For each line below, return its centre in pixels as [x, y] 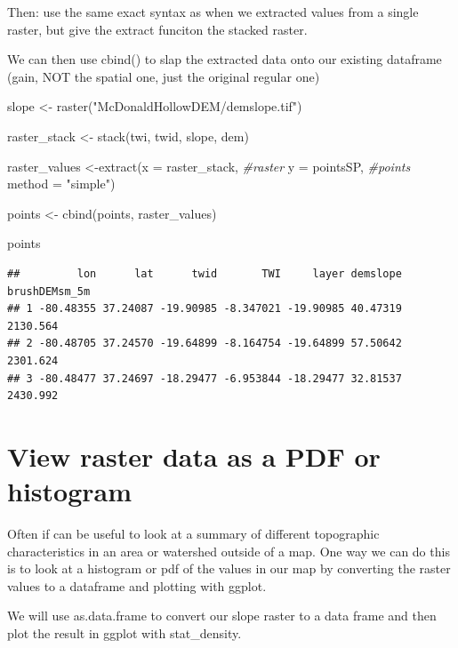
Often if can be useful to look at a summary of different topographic [193, 533]
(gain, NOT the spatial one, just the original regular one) [164, 76]
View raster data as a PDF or [194, 456]
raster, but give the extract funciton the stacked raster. [157, 29]
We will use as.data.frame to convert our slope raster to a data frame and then [222, 616]
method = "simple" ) [61, 184]
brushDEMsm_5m [49, 291]
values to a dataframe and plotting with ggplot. [137, 585]
